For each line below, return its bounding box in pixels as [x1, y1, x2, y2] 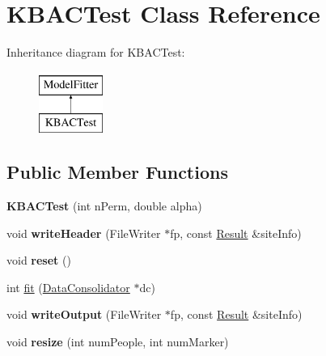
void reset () [6, 252, 71, 269]
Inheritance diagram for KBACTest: [6, 44, 185, 61]
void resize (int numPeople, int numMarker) [6, 333, 229, 350]
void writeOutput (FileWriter [6, 306, 162, 323]
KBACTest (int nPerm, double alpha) [6, 197, 202, 214]
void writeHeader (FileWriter [6, 224, 161, 241]
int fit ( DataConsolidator [6, 278, 130, 295]
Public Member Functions [6, 159, 228, 184]
